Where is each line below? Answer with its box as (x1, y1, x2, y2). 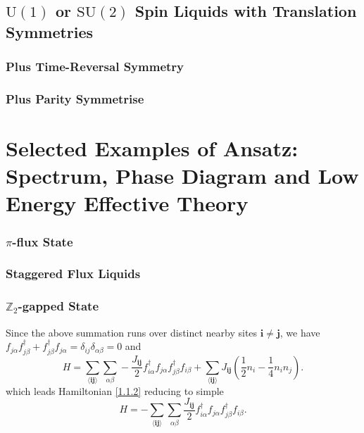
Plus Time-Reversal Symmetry (6, 58, 184, 75)
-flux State (12, 232, 73, 250)
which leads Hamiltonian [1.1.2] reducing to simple (6, 383, 224, 398)
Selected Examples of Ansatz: (6, 134, 299, 163)
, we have (280, 325, 320, 339)
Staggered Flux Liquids (6, 265, 141, 282)
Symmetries (6, 20, 94, 42)
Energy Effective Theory (6, 189, 249, 218)
